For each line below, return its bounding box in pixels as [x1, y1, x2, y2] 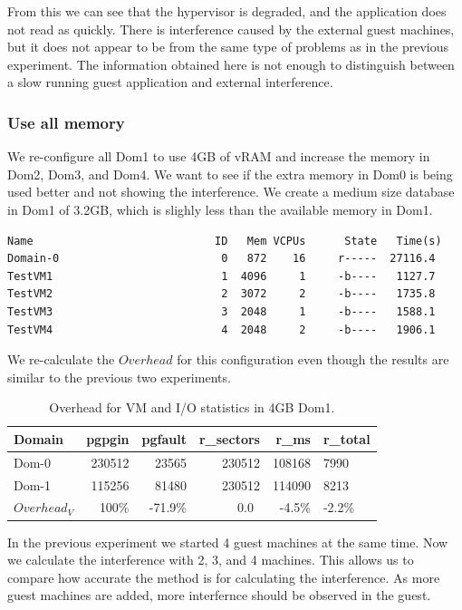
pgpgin [86, 429, 130, 448]
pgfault [141, 429, 187, 448]
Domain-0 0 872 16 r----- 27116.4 [7, 252, 436, 266]
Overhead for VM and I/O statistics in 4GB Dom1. [49, 398, 335, 417]
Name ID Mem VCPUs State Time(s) [7, 234, 442, 247]
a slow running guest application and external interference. [7, 73, 333, 92]
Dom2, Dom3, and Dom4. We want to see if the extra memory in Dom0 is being [7, 164, 453, 183]
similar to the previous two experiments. [7, 367, 231, 386]
